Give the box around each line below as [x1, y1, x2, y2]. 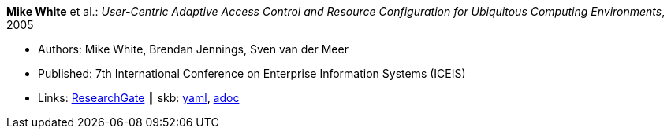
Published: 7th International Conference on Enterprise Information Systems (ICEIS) [38, 67, 466, 80]
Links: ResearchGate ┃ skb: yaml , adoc [38, 91, 240, 104]
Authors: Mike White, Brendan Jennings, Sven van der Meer [38, 42, 349, 56]
